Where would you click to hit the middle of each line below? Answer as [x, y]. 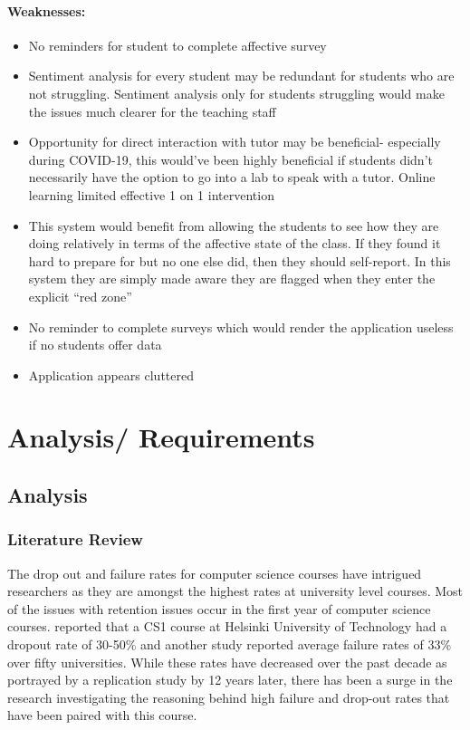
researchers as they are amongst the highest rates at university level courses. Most [235, 591]
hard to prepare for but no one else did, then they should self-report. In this [240, 260]
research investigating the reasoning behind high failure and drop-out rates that [229, 697]
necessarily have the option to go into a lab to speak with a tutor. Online [232, 177]
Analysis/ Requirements [161, 437]
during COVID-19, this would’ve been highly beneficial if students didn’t [230, 159]
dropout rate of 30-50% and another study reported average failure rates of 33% [230, 644]
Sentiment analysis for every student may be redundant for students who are [241, 76]
